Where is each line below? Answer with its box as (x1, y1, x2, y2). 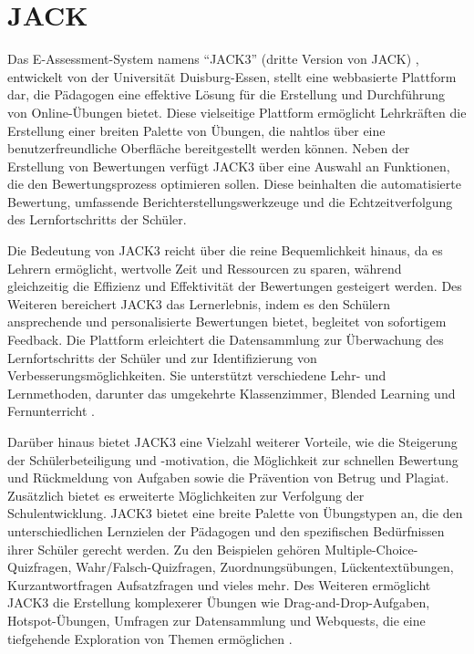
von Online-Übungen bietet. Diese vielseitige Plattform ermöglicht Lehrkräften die (7, 102, 467, 121)
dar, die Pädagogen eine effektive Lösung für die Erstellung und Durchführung (7, 85, 445, 104)
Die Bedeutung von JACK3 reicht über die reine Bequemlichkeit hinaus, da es (7, 241, 443, 260)
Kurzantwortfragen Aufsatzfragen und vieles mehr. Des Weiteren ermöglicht (7, 575, 431, 594)
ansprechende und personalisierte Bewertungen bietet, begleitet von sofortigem (7, 312, 447, 331)
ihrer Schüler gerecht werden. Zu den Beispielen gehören (7, 539, 321, 558)
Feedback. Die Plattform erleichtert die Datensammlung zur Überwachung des (7, 330, 444, 349)
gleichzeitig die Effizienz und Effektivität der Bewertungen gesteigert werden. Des (7, 276, 462, 296)
